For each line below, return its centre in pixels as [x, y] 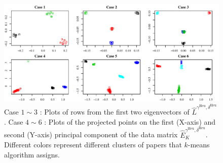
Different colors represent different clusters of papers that [93, 145]
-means [199, 145]
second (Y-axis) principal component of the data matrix [91, 134]
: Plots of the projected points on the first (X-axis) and [130, 121]
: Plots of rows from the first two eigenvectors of [115, 112]
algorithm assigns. [32, 154]
